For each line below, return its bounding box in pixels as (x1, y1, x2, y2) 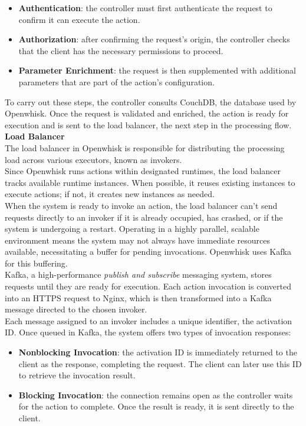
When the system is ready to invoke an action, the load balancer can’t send (5, 199, 278, 211)
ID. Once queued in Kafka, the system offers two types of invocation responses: (5, 326, 291, 338)
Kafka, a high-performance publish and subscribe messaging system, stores (5, 268, 272, 281)
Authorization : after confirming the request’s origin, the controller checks (18, 33, 290, 45)
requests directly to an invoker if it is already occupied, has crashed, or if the (5, 211, 283, 223)
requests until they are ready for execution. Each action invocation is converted (5, 280, 291, 292)
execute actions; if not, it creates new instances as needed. (5, 188, 215, 200)
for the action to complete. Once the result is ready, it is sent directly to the (18, 400, 294, 412)
